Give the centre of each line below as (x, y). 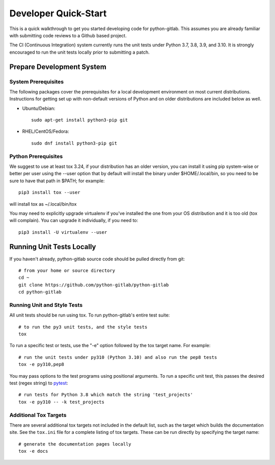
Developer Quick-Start (58, 13)
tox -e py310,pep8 (42, 364)
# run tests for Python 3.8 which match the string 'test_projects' (106, 395)
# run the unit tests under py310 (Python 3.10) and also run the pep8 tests (118, 357)
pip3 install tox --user (49, 192)
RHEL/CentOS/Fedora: (46, 131)
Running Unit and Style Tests (46, 305)
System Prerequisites (36, 82)
